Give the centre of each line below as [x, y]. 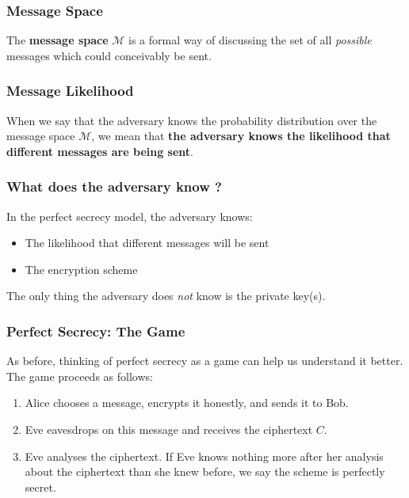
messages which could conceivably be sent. [109, 55]
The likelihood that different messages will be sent [147, 243]
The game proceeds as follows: [80, 376]
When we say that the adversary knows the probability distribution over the [192, 120]
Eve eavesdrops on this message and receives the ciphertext [169, 429]
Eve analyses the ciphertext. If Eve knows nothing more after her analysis [204, 456]
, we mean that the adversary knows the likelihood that [241, 136]
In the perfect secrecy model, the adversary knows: [130, 216]
